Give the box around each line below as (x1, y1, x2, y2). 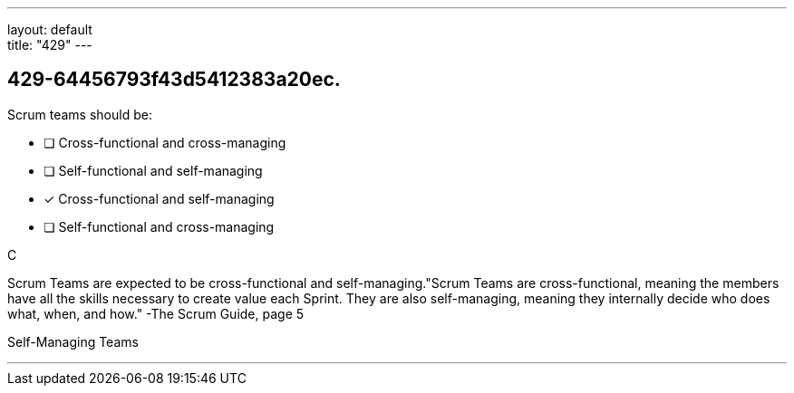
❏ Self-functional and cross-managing (44, 218, 275, 235)
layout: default (7, 22, 92, 37)
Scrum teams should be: (7, 106, 152, 122)
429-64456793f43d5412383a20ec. (7, 68, 341, 91)
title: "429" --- (7, 37, 92, 53)
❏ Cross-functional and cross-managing (44, 134, 286, 150)
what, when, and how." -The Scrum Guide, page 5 (7, 305, 305, 321)
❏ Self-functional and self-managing (44, 162, 263, 178)
